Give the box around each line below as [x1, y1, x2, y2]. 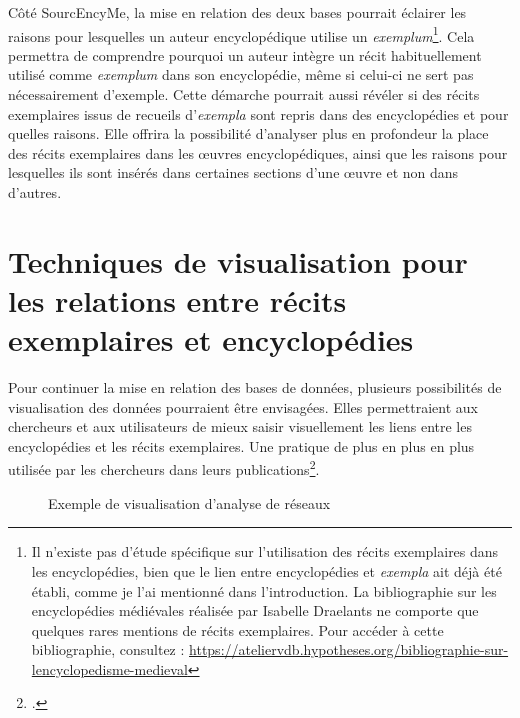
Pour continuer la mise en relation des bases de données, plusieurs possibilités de [8, 377, 502, 398]
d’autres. [8, 182, 62, 202]
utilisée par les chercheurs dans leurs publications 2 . [8, 456, 320, 480]
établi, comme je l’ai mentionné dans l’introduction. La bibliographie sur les [31, 580, 497, 601]
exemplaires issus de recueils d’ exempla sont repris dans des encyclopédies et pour [8, 103, 509, 124]
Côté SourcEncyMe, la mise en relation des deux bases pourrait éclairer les [8, 2, 467, 22]
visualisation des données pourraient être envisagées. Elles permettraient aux [8, 396, 478, 417]
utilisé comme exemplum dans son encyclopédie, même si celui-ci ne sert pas [8, 64, 474, 85]
